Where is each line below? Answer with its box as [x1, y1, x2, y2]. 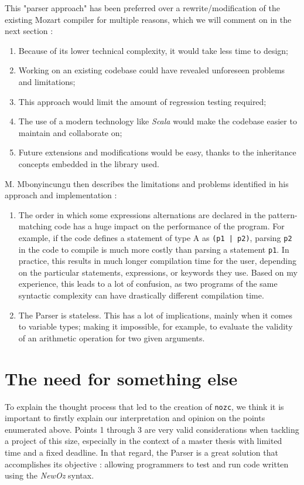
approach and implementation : [5, 189, 117, 201]
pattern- [268, 208, 298, 221]
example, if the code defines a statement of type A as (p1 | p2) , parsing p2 [18, 231, 292, 243]
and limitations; [18, 75, 76, 87]
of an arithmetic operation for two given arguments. [18, 331, 205, 344]
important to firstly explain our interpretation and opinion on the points [5, 412, 265, 424]
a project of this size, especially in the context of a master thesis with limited [5, 435, 282, 447]
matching [18, 220, 52, 232]
